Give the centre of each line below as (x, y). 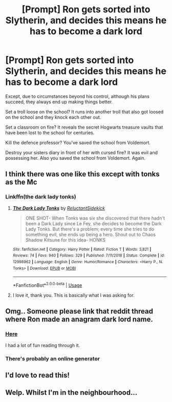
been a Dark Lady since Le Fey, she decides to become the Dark (94, 223)
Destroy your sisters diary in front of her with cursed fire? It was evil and (81, 152)
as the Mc (21, 182)
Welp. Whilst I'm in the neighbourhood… (71, 392)
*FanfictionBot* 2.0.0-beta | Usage (47, 285)
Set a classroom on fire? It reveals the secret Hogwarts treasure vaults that (84, 127)
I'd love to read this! (38, 375)
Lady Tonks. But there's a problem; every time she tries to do (90, 229)
